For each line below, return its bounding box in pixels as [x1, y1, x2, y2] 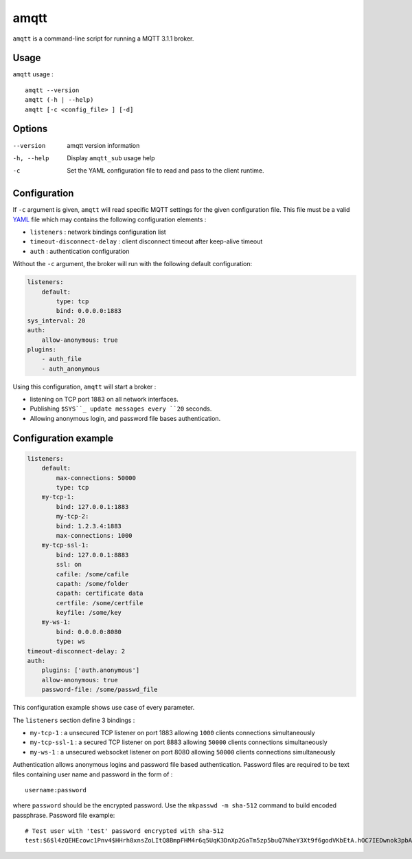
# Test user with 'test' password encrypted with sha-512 [25, 827, 225, 835]
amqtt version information [67, 141, 140, 149]
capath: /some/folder [56, 580, 129, 587]
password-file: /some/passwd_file [41, 686, 158, 694]
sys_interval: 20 [27, 316, 86, 325]
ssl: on [56, 561, 82, 569]
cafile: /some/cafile [56, 570, 129, 578]
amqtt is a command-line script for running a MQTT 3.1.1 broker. [12, 34, 194, 43]
